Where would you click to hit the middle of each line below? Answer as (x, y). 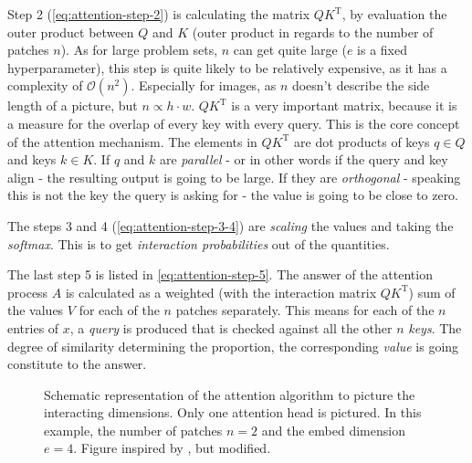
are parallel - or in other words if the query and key (304, 159)
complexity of (45, 85)
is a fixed (383, 50)
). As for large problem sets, (139, 50)
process (28, 292)
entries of (33, 327)
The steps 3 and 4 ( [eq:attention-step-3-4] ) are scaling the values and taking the (231, 225)
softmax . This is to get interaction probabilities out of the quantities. (199, 243)
